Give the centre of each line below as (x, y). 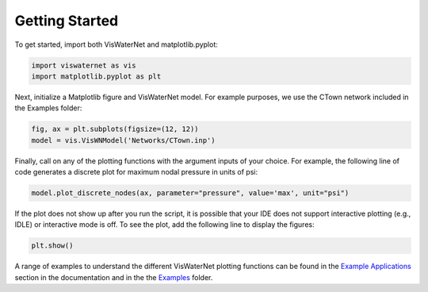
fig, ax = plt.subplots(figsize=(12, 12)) (115, 129)
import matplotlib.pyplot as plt (96, 76)
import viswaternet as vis (84, 65)
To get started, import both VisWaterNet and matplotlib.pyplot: (116, 44)
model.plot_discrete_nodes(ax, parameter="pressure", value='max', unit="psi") (190, 193)
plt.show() (52, 246)
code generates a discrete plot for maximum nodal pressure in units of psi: (136, 172)
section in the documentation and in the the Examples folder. (114, 277)
